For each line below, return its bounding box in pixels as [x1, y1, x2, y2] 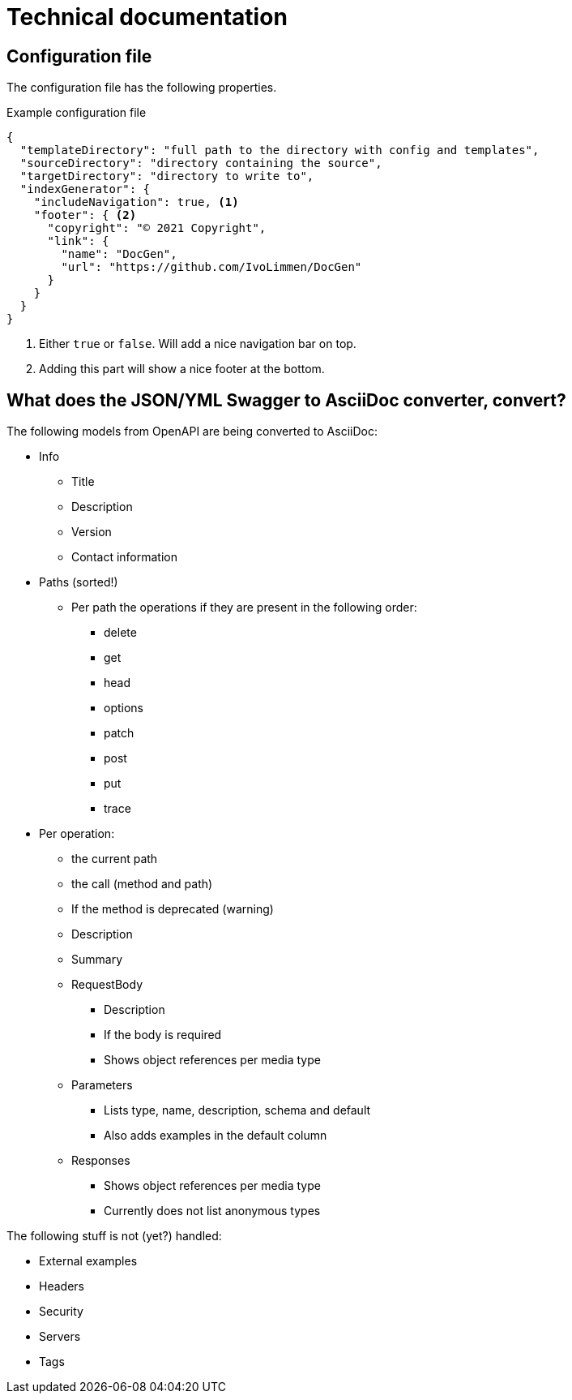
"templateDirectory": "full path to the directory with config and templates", [19, 144, 540, 157]
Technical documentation [6, 3, 288, 31]
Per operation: [39, 827, 115, 841]
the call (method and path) [71, 877, 213, 891]
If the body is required [104, 1028, 222, 1042]
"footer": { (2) [33, 208, 137, 222]
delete [104, 625, 137, 640]
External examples [39, 1254, 138, 1269]
